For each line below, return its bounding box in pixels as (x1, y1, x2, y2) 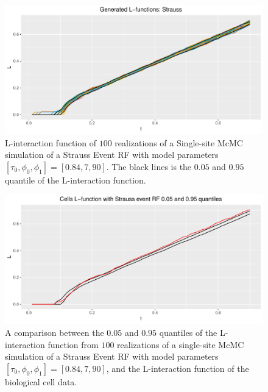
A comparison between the (5, 326, 104, 338)
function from (48, 338, 99, 351)
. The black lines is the (106, 160, 192, 173)
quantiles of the (159, 326, 217, 338)
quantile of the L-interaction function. (5, 173, 146, 186)
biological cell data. (5, 375, 77, 388)
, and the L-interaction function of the (106, 362, 249, 374)
